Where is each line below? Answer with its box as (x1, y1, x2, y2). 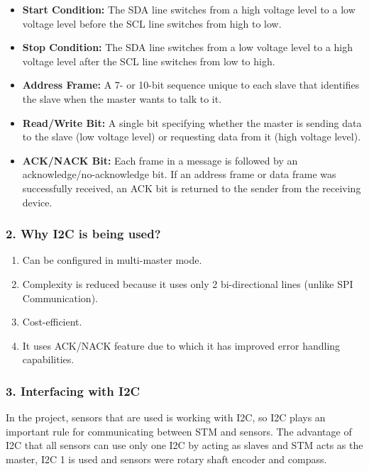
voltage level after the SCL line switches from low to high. (22, 53, 275, 68)
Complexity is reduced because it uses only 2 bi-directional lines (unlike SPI (22, 276, 353, 291)
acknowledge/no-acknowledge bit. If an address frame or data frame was (22, 167, 336, 182)
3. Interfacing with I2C (6, 382, 141, 399)
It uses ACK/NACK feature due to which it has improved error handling (22, 338, 341, 353)
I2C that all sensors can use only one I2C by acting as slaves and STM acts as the (6, 438, 363, 453)
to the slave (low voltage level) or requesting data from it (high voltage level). (22, 129, 361, 144)
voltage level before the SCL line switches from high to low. (22, 16, 282, 31)
